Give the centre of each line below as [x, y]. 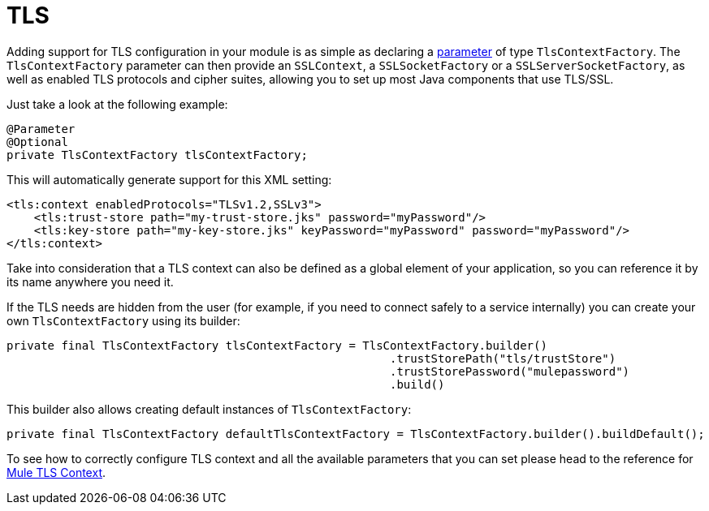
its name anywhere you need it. [90, 281]
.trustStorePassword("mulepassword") [510, 371]
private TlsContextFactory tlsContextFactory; [157, 155]
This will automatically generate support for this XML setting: [169, 179]
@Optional [37, 142]
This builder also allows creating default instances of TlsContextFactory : [209, 409]
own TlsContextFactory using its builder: [123, 320]
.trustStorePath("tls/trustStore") [503, 358]
